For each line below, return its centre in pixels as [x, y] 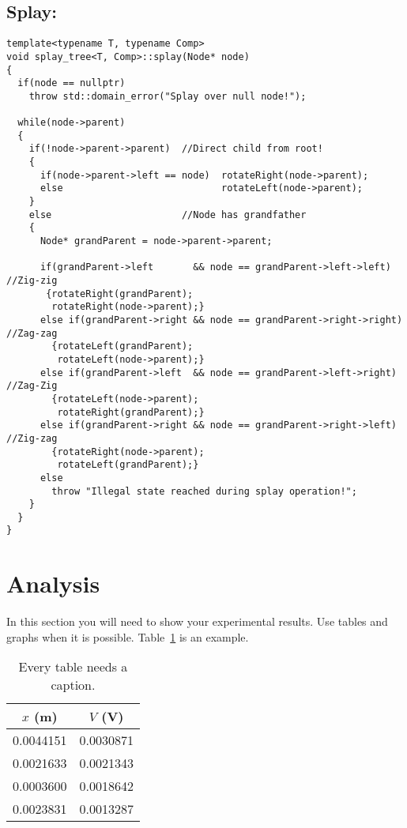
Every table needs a [73, 667]
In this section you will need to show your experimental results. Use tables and [197, 621]
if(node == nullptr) [72, 83]
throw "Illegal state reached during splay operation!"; [204, 491]
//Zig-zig [32, 281]
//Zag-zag [32, 333]
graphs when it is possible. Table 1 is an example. [128, 636]
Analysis [53, 583]
